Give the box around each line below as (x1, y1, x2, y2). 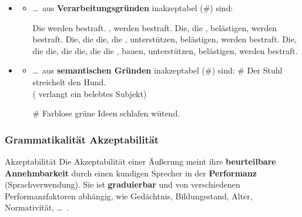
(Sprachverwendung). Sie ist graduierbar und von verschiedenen (5, 178, 240, 191)
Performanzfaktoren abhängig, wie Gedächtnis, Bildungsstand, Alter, (5, 189, 253, 202)
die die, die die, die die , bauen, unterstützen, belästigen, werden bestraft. (32, 44, 298, 56)
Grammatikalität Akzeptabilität (5, 132, 159, 146)
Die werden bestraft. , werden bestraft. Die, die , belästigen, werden (32, 21, 277, 34)
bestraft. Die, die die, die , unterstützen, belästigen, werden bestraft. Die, (32, 33, 297, 45)
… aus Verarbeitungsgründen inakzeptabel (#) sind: (32, 2, 233, 14)
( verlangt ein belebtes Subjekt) (32, 87, 147, 99)
